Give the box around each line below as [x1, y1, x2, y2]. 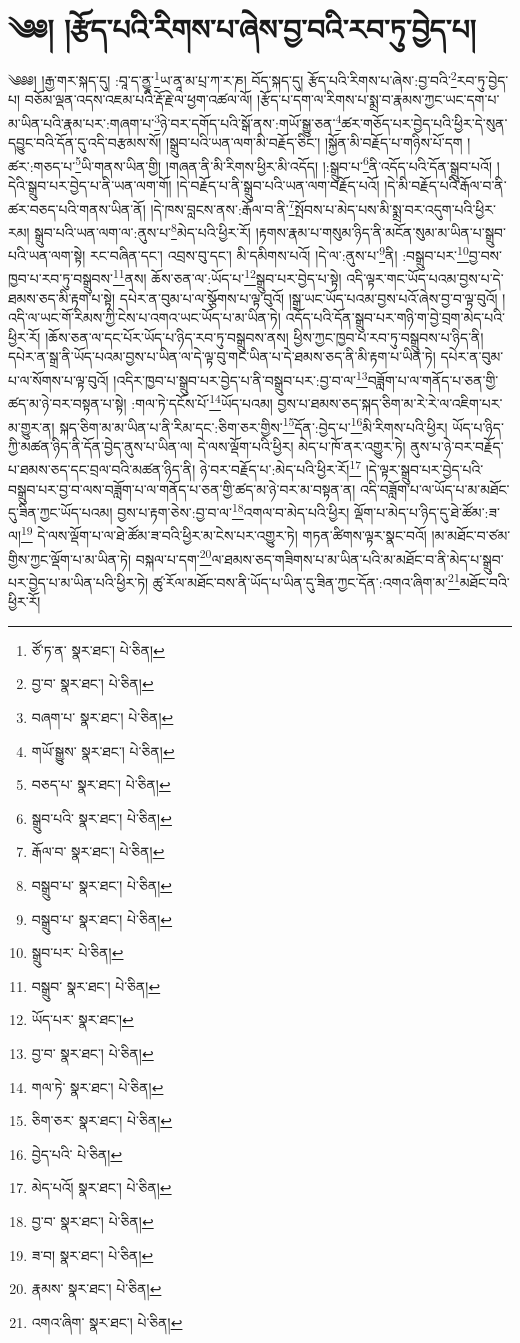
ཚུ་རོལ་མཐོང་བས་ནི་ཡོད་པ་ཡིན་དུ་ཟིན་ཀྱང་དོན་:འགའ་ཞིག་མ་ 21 [152, 568, 460, 592]
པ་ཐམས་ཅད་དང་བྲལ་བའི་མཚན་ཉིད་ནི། [8, 459, 196, 480]
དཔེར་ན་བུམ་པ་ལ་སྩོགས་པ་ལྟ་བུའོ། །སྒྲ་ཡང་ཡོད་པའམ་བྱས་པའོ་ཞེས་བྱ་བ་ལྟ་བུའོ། [119, 287, 498, 308]
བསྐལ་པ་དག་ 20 [135, 545, 212, 569]
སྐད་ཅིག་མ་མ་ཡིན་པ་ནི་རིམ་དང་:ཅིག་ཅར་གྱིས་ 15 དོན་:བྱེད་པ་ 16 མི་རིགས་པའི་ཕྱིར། [59, 413, 448, 437]
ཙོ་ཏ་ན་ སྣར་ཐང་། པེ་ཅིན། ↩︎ [31, 639, 165, 660]
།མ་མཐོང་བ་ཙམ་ [431, 525, 511, 546]
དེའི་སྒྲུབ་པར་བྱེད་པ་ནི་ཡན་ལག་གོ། [8, 175, 172, 196]
